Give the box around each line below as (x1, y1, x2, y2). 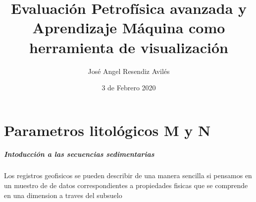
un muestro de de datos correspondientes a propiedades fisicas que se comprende (4, 180, 248, 191)
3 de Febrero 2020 (102, 82, 156, 93)
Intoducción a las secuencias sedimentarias (4, 149, 154, 159)
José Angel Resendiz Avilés (88, 66, 170, 76)
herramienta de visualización (29, 37, 228, 57)
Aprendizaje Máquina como (32, 17, 225, 38)
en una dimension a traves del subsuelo (4, 190, 122, 200)
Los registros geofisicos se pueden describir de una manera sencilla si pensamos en (4, 170, 252, 181)
